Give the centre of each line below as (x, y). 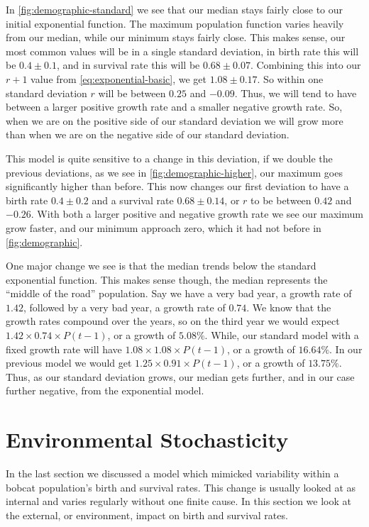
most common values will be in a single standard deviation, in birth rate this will (182, 51)
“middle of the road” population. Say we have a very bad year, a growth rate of (179, 293)
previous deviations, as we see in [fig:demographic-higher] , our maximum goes (174, 172)
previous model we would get (69, 363)
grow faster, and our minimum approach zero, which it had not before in (164, 227)
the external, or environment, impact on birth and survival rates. (147, 515)
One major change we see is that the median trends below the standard (161, 266)
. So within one (290, 78)
